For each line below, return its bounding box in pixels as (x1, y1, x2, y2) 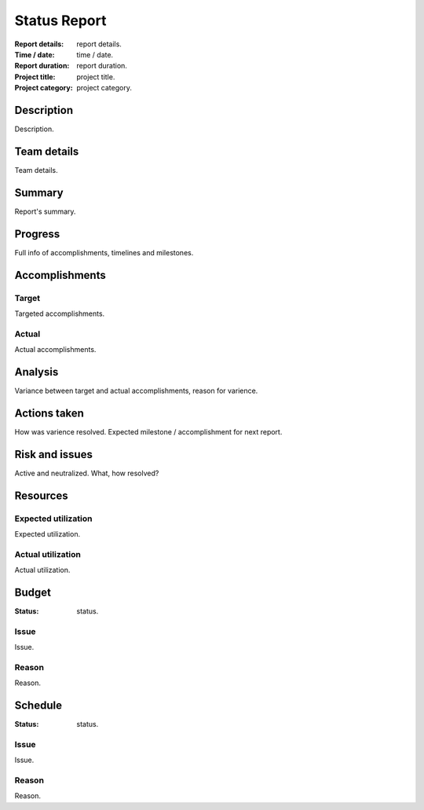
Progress (14, 227, 60, 240)
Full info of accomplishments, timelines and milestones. (14, 247, 194, 257)
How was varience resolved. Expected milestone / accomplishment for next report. (14, 427, 283, 436)
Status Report (14, 12, 107, 29)
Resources (14, 489, 68, 502)
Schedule (14, 699, 63, 713)
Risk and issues (14, 448, 93, 461)
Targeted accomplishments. (14, 309, 105, 318)
